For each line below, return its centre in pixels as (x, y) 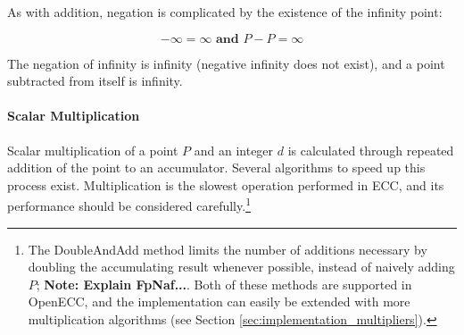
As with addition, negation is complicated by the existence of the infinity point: (225, 12)
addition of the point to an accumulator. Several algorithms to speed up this (216, 167)
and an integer (234, 150)
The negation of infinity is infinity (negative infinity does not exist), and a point (226, 63)
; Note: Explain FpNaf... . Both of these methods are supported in (224, 284)
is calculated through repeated (371, 150)
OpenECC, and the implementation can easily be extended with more (219, 301)
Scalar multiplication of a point (93, 150)
